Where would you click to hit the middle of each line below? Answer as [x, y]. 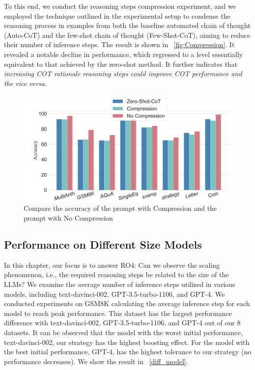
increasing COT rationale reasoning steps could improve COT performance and [123, 73]
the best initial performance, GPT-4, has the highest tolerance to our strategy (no [128, 352]
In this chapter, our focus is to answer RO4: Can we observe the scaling [112, 265]
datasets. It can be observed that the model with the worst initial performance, [123, 332]
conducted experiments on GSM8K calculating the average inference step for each [127, 303]
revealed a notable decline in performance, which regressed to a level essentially [124, 54]
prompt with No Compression [68, 218]
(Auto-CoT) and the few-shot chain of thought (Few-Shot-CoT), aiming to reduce [127, 35]
